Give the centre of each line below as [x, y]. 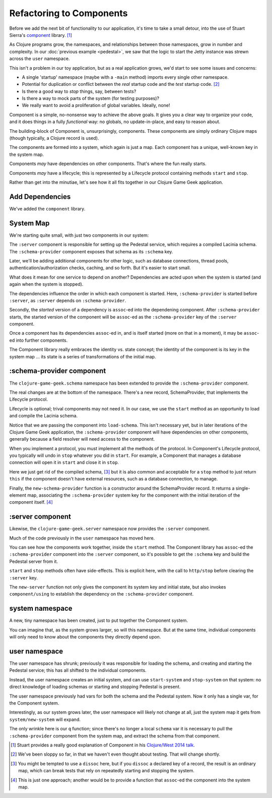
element [18, 495]
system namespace [41, 608]
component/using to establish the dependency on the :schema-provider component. [101, 594]
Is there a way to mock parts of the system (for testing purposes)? [91, 98]
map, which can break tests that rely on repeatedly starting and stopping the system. [107, 771]
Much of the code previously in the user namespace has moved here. [82, 538]
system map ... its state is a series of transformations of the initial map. [83, 356]
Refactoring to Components [69, 13]
